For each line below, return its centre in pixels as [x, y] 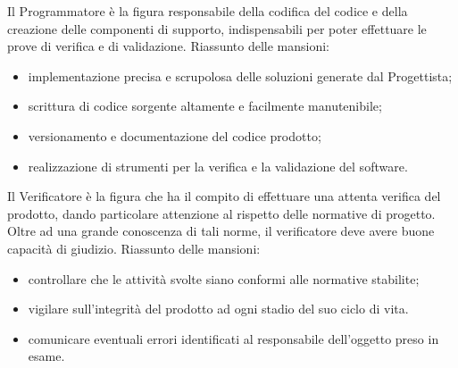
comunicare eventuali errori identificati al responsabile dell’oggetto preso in [233, 338]
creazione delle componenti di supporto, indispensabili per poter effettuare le [217, 28]
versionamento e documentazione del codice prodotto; [175, 135]
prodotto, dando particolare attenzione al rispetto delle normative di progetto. [221, 213]
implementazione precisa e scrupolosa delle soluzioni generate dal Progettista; [240, 75]
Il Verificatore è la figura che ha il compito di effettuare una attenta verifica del [224, 196]
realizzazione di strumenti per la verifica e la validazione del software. [218, 166]
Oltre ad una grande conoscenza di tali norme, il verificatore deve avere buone [221, 231]
